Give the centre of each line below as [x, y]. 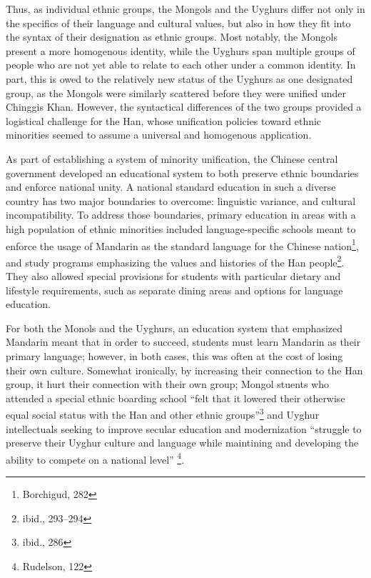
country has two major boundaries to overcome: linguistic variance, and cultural [181, 200]
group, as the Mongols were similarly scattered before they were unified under [176, 93]
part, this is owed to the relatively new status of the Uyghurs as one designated [179, 78]
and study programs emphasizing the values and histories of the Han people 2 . [175, 261]
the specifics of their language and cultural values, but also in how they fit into [178, 23]
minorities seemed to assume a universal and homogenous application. [159, 135]
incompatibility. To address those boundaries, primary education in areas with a [181, 215]
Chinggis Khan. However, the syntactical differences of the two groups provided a [184, 107]
